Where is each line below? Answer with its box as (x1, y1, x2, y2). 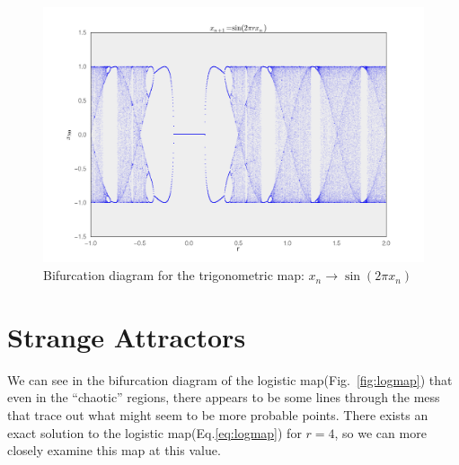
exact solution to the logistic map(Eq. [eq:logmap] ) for (7, 423, 302, 442)
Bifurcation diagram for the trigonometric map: (43, 266, 305, 285)
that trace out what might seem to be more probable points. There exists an (7, 405, 428, 424)
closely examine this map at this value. (7, 441, 221, 460)
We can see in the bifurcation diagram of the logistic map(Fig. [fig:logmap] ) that (7, 370, 453, 389)
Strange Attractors (7, 318, 246, 355)
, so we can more (334, 423, 427, 442)
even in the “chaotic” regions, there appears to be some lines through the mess (7, 388, 440, 407)
